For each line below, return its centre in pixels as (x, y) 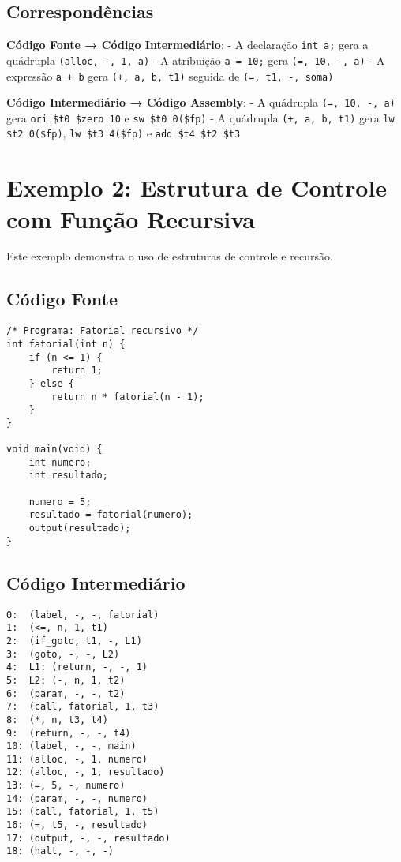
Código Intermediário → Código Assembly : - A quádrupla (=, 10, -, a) (201, 102)
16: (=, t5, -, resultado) (77, 825)
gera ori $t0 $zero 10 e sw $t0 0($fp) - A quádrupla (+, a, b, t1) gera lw (200, 117)
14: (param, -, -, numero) (77, 798)
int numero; (60, 462)
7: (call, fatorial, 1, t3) (83, 707)
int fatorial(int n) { (66, 344)
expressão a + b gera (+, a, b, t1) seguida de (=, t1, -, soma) (170, 75)
